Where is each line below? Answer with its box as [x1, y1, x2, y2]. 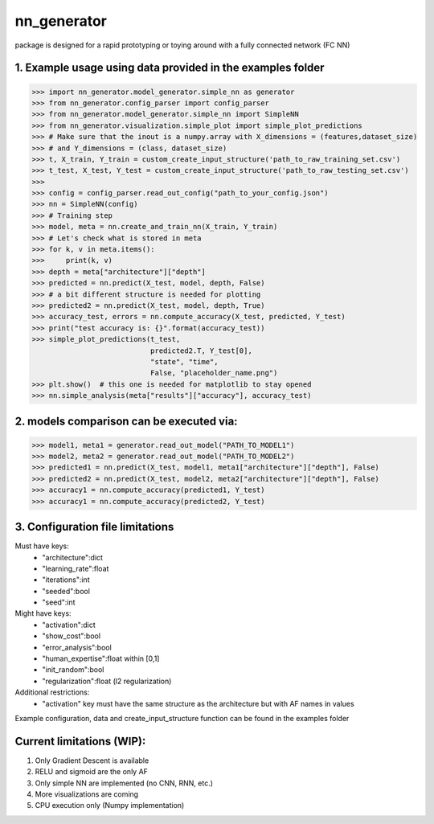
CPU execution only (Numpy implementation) [35, 801, 185, 810]
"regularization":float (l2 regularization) [42, 676, 172, 686]
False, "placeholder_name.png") [149, 368, 278, 378]
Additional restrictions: [14, 687, 90, 697]
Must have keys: [14, 541, 70, 551]
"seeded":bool [42, 586, 90, 596]
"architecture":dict [42, 552, 104, 562]
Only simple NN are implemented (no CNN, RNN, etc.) [35, 778, 213, 788]
